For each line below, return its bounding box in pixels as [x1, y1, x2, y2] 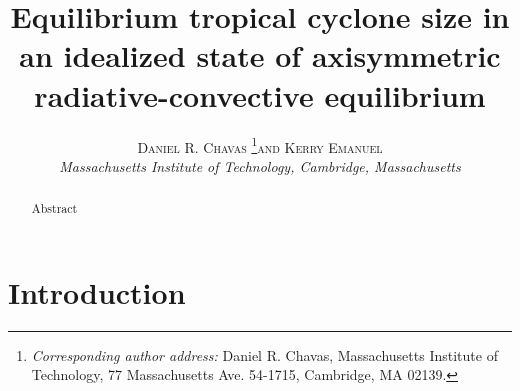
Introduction [8, 271, 186, 312]
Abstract [31, 200, 78, 217]
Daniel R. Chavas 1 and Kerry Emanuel [137, 133, 383, 157]
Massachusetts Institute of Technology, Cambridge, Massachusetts [59, 155, 461, 176]
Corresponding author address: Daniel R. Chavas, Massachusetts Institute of [31, 344, 498, 365]
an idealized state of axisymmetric [19, 35, 501, 76]
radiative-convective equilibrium [34, 74, 486, 115]
